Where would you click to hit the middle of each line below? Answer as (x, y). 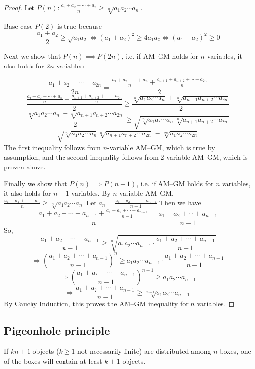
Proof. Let (19, 7)
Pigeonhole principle (57, 330)
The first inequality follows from (53, 147)
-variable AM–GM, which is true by (161, 147)
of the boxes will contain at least (53, 360)
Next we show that (32, 56)
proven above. (25, 166)
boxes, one (235, 351)
